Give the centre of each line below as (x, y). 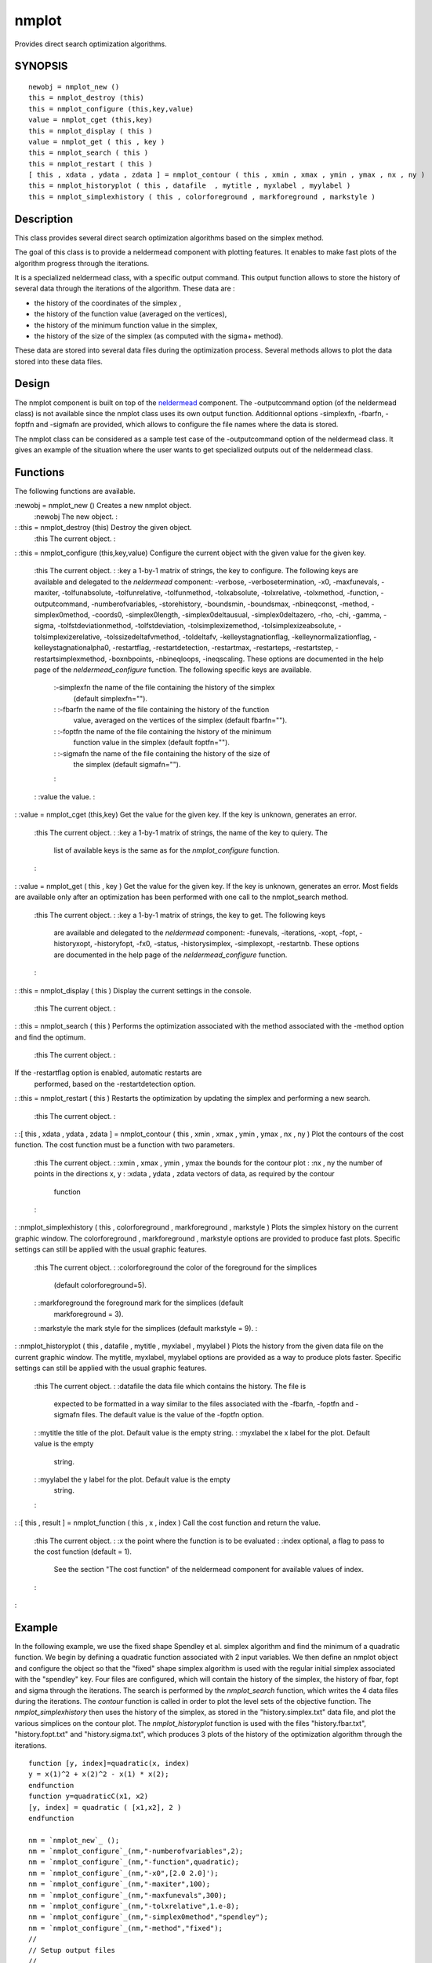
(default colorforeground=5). (100, 1285)
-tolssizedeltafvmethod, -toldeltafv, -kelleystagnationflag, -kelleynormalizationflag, (238, 637)
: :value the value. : (65, 796)
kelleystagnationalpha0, (73, 648)
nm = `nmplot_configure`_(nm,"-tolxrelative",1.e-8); (134, 1906)
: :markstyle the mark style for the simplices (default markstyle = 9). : (146, 1329)
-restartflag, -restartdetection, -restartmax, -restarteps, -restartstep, (223, 648)
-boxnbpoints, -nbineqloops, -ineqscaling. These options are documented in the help (246, 659)
